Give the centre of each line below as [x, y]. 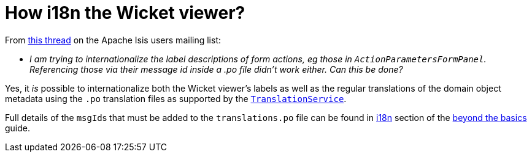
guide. [18, 128]
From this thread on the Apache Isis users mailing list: [113, 40]
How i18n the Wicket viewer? [125, 13]
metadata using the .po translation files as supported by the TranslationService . [176, 98]
